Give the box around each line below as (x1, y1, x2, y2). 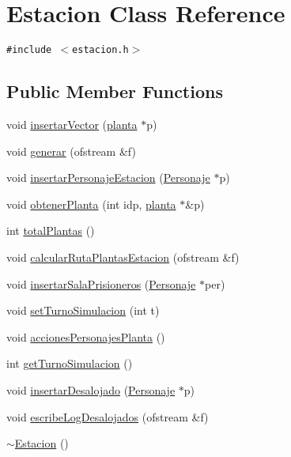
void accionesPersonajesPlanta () (6, 328, 165, 345)
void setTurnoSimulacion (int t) (6, 302, 160, 319)
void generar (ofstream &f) (6, 142, 136, 159)
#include (6, 44, 52, 56)
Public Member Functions (6, 79, 223, 104)
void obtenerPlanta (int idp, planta (6, 195, 176, 212)
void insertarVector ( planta (6, 115, 138, 132)
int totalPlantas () (6, 222, 95, 239)
